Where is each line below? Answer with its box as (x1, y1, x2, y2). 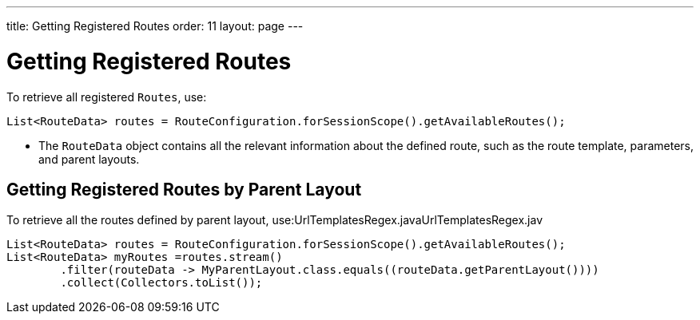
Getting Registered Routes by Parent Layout (6, 179, 362, 200)
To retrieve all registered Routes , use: (6, 89, 207, 104)
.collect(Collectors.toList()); (60, 276, 263, 290)
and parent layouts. (38, 152, 140, 166)
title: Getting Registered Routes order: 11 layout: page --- (6, 19, 304, 33)
